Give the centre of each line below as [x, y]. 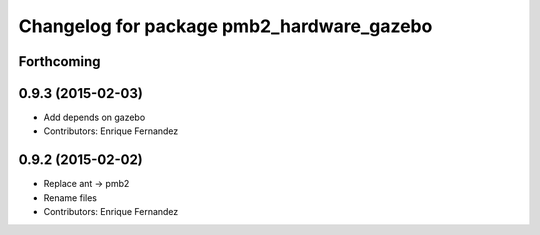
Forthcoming [59, 61]
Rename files [70, 197]
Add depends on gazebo [94, 117]
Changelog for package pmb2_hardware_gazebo [225, 26]
